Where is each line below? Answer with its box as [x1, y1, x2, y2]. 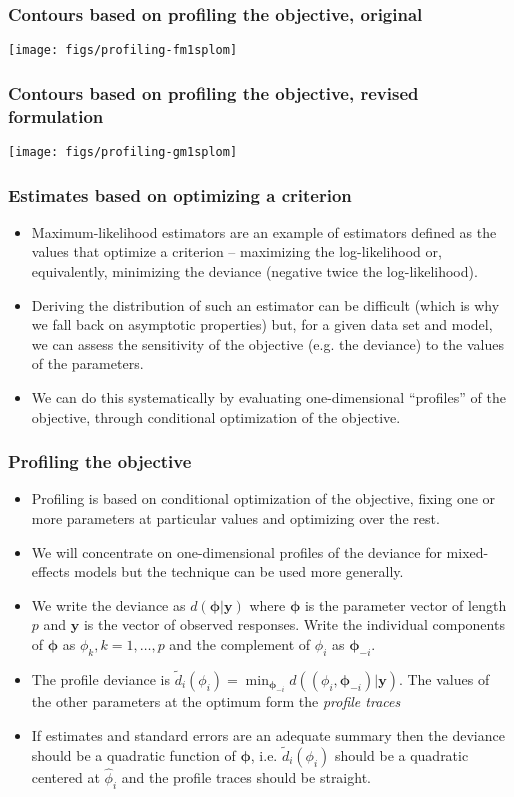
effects [31, 561, 70, 582]
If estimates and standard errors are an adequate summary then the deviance [31, 725, 505, 746]
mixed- [446, 541, 489, 562]
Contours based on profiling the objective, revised [8, 80, 419, 105]
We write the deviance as [31, 594, 186, 615]
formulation [8, 103, 104, 128]
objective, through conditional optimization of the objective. [31, 406, 401, 427]
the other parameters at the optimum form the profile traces [31, 691, 401, 712]
